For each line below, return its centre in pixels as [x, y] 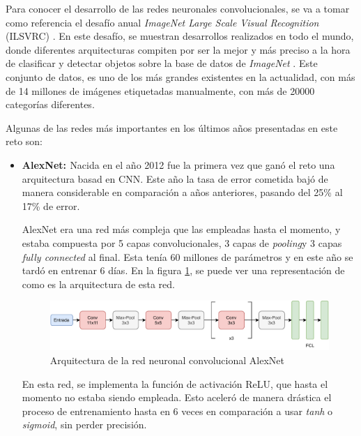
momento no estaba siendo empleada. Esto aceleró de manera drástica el [177, 397]
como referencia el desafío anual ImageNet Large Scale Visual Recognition [162, 22]
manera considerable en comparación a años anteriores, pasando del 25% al [182, 192]
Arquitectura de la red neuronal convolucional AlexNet [167, 360]
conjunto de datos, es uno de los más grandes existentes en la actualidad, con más [180, 76]
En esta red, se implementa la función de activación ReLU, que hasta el [175, 383]
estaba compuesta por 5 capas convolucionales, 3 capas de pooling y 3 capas [182, 242]
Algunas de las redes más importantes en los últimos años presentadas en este [172, 127]
